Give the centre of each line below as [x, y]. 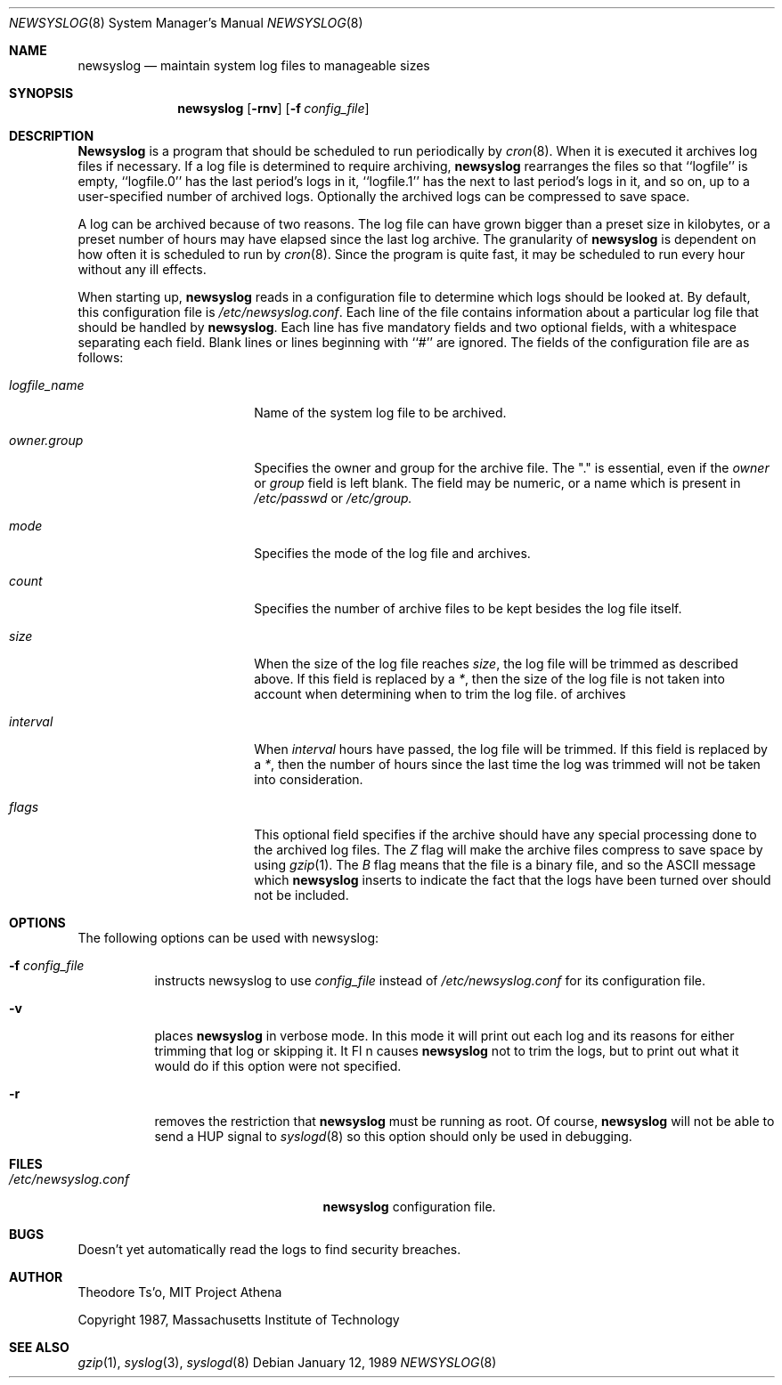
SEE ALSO [39, 1347]
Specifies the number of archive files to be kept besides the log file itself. [468, 608]
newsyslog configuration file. [409, 1207]
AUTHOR [36, 1277]
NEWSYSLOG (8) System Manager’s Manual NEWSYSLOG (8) [186, 23]
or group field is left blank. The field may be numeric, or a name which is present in [497, 483]
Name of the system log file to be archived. [380, 413]
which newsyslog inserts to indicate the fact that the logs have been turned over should [513, 880]
